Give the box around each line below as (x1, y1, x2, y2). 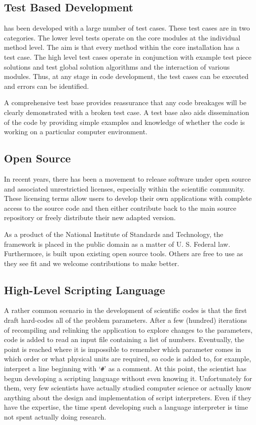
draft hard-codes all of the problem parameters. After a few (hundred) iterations (4, 315, 247, 325)
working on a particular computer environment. (4, 126, 147, 137)
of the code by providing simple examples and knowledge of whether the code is (4, 116, 245, 127)
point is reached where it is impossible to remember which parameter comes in (4, 344, 241, 354)
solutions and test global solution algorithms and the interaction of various (4, 61, 230, 72)
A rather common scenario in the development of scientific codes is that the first (4, 305, 247, 315)
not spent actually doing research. (4, 412, 107, 422)
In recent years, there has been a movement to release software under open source (4, 173, 251, 184)
